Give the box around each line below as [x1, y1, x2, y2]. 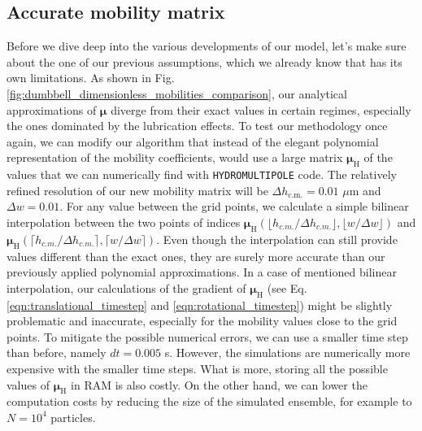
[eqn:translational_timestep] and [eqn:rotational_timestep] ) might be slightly [7, 296, 393, 313]
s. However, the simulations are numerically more [164, 344, 411, 361]
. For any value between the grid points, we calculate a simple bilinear [59, 198, 409, 215]
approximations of [7, 101, 97, 118]
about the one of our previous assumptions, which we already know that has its [7, 53, 402, 70]
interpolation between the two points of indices [7, 214, 241, 230]
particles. [50, 408, 96, 425]
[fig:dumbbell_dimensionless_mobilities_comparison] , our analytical [7, 85, 347, 102]
